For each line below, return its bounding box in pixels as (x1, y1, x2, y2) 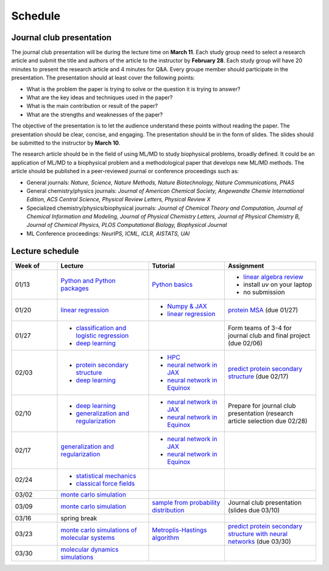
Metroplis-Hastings (152, 525, 207, 534)
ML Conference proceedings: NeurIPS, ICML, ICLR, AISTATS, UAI (26, 229, 190, 237)
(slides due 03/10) (228, 506, 280, 514)
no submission (243, 287, 285, 296)
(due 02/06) (228, 339, 263, 347)
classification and (76, 323, 127, 332)
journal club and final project (228, 331, 310, 340)
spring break (60, 514, 97, 522)
